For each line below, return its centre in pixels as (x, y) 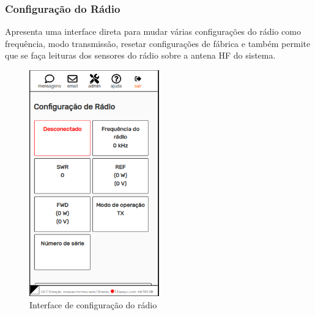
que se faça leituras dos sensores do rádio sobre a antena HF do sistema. (140, 55)
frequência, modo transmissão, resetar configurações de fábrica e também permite (158, 43)
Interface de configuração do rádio (93, 305)
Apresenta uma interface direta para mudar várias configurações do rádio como (153, 31)
